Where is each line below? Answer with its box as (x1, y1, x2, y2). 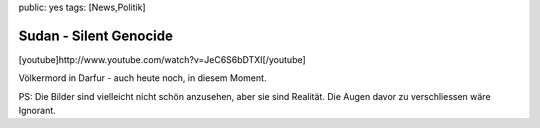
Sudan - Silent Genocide (18, 27, 174, 44)
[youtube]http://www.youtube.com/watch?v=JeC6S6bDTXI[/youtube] (18, 53, 307, 65)
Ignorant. (18, 105, 57, 117)
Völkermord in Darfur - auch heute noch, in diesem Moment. (18, 72, 267, 84)
